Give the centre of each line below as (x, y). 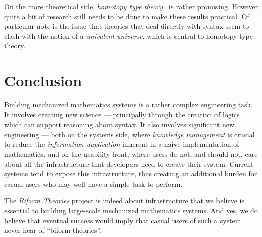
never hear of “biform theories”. (53, 230)
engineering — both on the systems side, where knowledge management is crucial (129, 134)
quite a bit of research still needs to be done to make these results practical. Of (127, 16)
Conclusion (43, 80)
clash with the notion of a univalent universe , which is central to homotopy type (128, 36)
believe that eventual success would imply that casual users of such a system (123, 220)
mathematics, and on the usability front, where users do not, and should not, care (131, 154)
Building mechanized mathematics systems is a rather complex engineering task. (128, 105)
